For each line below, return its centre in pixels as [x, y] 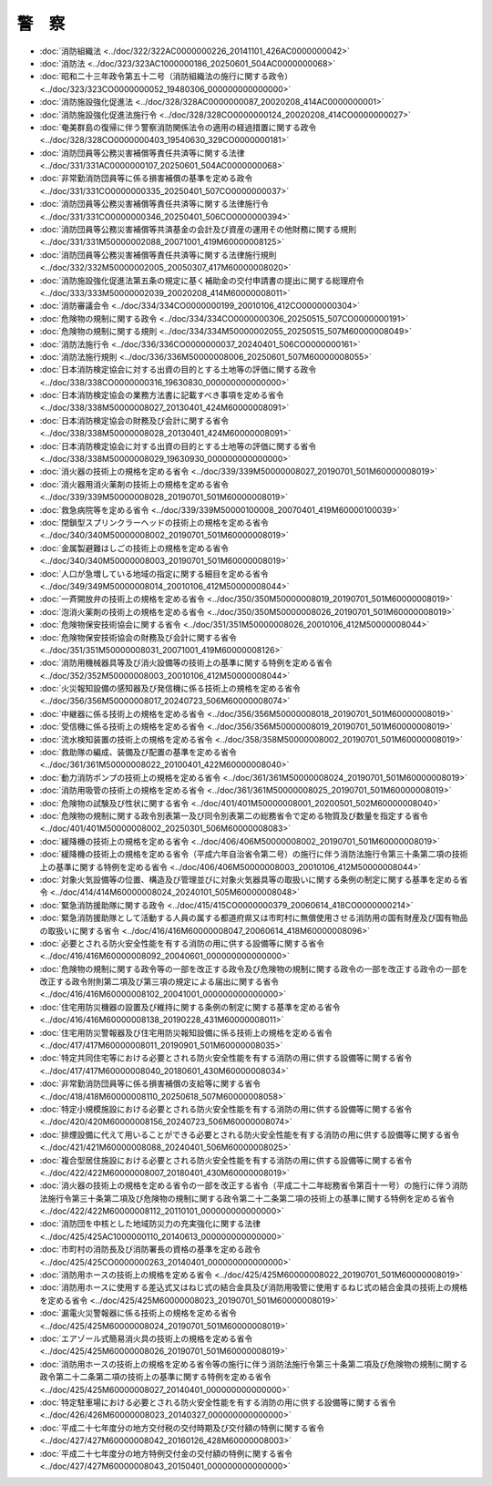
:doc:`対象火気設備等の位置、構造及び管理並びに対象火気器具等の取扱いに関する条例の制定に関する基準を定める [250, 879]
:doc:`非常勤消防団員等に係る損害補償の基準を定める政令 [146, 179]
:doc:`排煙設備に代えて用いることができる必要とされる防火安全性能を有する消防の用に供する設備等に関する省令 [250, 1134]
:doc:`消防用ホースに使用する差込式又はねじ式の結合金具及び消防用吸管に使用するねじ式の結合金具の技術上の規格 [254, 1287]
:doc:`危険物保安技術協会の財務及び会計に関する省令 [138, 637]
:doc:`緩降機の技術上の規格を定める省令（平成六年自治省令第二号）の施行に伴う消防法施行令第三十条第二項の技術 [254, 854]
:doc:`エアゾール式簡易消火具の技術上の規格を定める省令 [146, 1338]
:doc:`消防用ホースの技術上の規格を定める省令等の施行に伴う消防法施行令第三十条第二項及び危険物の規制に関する [254, 1364]
